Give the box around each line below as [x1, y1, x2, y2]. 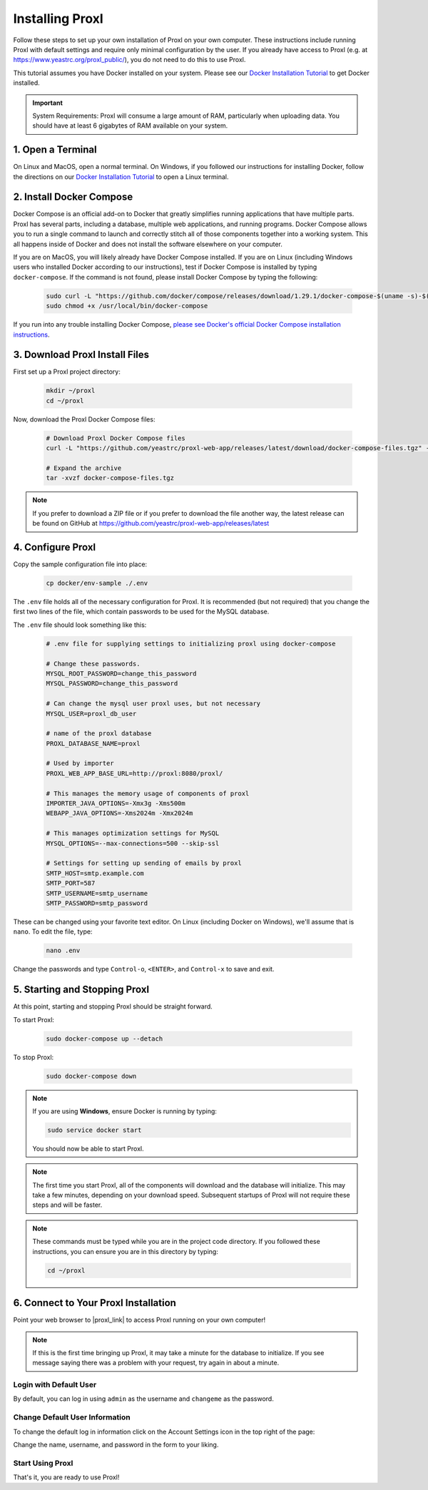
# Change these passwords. [46, 660, 141, 668]
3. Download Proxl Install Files [13, 349, 150, 361]
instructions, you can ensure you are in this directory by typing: [32, 1247, 219, 1255]
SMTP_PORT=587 [46, 879, 96, 887]
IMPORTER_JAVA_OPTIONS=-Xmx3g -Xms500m [46, 800, 185, 807]
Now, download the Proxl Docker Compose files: [13, 414, 156, 424]
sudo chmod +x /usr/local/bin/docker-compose [46, 302, 208, 310]
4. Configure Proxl [13, 541, 96, 553]
